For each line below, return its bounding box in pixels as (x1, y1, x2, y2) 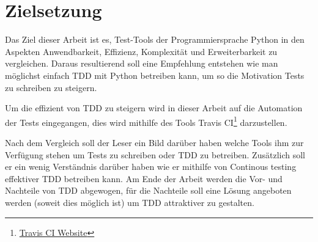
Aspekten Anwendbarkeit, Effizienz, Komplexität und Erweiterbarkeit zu (5, 45, 278, 57)
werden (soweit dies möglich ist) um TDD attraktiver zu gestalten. (5, 196, 254, 208)
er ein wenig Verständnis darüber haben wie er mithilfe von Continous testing (5, 160, 297, 173)
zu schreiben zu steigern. (5, 81, 97, 94)
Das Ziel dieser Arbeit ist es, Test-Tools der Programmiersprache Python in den (5, 33, 305, 46)
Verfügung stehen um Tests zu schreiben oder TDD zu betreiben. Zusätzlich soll (5, 148, 305, 161)
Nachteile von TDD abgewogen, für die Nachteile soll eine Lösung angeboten (5, 184, 292, 197)
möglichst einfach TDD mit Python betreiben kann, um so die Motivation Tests (5, 68, 305, 81)
